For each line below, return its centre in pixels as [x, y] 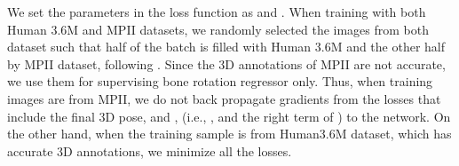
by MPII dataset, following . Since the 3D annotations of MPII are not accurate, [226, 63]
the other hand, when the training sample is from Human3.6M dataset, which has [229, 134]
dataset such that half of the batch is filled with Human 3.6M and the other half [226, 47]
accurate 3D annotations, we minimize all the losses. [150, 150]
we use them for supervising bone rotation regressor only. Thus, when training [220, 81]
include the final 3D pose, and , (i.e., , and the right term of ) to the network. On [229, 116]
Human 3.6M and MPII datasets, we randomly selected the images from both [218, 29]
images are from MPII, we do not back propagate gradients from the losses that [224, 98]
